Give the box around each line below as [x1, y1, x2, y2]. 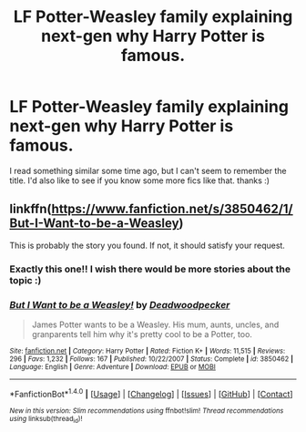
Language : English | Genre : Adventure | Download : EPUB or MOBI [9, 362, 216, 371]
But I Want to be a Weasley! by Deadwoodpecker [9, 298, 230, 311]
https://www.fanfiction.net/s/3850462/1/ [51, 201, 293, 217]
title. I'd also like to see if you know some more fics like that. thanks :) [9, 175, 270, 186]
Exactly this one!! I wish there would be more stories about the [9, 262, 291, 275]
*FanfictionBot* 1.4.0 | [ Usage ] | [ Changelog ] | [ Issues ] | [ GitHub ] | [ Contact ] [9, 386, 293, 399]
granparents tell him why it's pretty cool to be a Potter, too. [31, 328, 253, 339]
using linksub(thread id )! [9, 414, 83, 425]
